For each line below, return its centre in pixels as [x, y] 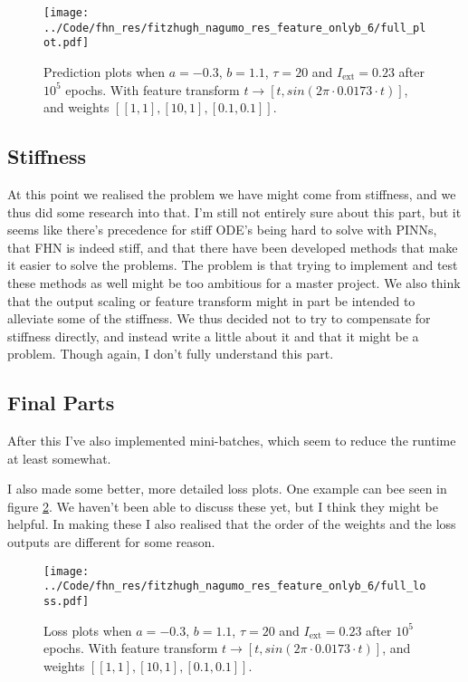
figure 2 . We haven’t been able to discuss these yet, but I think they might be [223, 506]
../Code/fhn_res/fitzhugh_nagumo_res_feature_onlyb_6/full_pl [235, 28]
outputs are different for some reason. [111, 542]
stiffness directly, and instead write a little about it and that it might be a [213, 336]
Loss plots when [88, 630]
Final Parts [61, 403]
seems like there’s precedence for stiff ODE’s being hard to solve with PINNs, [222, 230]
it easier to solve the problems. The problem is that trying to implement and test [233, 265]
